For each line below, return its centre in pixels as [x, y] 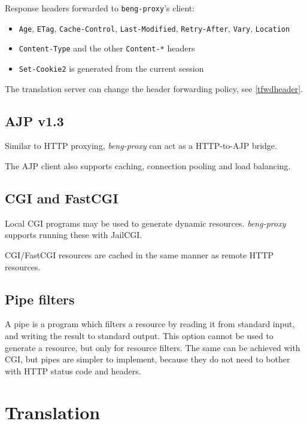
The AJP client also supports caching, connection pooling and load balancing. [148, 166]
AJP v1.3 [34, 121]
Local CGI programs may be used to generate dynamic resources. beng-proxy [145, 223]
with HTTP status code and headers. [73, 370]
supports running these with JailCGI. [74, 235]
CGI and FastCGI [62, 198]
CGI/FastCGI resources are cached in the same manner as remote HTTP [139, 255]
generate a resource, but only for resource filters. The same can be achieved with [153, 347]
